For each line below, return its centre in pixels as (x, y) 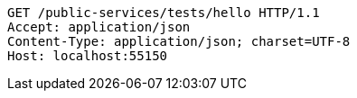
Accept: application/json (99, 27)
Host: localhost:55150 (88, 56)
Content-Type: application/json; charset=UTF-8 (179, 41)
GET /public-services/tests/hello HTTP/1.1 (164, 13)
